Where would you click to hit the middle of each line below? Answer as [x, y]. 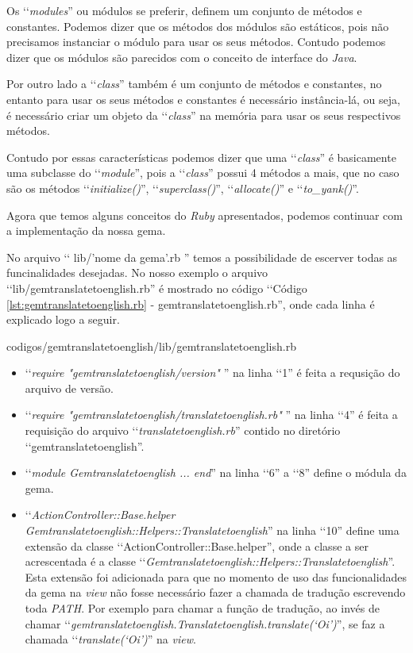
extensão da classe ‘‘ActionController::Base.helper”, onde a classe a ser [197, 545]
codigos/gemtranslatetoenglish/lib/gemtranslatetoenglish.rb [151, 346]
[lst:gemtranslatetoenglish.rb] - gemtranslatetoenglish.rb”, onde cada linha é [191, 303]
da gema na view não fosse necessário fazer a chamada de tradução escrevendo [215, 592]
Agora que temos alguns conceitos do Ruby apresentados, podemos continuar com [205, 215]
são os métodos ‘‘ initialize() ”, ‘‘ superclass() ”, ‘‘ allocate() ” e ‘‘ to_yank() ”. [183, 188]
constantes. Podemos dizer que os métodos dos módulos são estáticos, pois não [198, 26]
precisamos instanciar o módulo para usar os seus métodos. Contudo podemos [196, 42]
